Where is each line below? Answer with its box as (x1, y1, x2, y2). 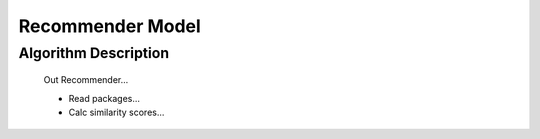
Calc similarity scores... (68, 106, 165, 118)
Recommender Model (18, 15, 202, 37)
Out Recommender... (43, 74, 129, 86)
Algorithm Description (18, 44, 170, 62)
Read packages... (68, 92, 140, 104)
